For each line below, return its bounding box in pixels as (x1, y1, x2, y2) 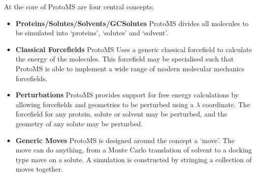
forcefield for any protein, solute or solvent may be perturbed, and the (15, 109, 227, 119)
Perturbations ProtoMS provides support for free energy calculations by (15, 89, 239, 100)
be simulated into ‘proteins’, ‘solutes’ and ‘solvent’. (15, 28, 168, 38)
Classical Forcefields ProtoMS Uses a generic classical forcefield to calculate (15, 44, 252, 54)
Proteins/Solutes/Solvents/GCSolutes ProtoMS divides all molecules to (15, 18, 249, 28)
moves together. (15, 164, 63, 174)
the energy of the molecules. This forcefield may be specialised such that (15, 54, 234, 64)
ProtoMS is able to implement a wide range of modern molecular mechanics (15, 63, 245, 73)
